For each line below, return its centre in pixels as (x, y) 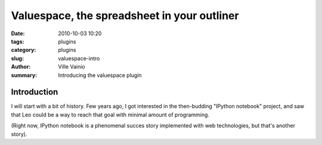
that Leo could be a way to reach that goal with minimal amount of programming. (110, 115)
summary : (24, 75)
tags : (18, 41)
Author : (21, 67)
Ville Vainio (72, 67)
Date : (18, 33)
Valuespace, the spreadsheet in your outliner (125, 16)
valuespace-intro (79, 58)
